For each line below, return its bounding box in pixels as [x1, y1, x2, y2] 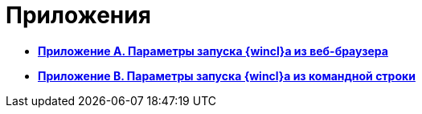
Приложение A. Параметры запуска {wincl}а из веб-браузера [38, 43, 388, 58]
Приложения [6, 2, 151, 29]
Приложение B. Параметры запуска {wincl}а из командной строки [38, 68, 416, 83]
